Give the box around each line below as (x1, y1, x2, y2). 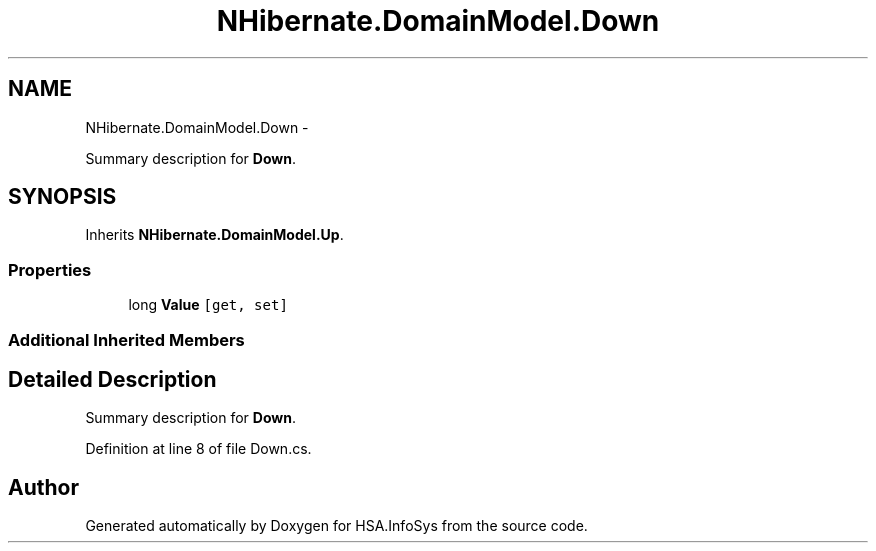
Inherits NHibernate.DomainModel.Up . (85, 226, 344, 244)
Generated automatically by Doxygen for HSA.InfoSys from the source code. (85, 517, 588, 535)
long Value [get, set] (128, 296, 288, 314)
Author (8, 474, 79, 500)
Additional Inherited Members (8, 329, 245, 350)
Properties (8, 259, 92, 280)
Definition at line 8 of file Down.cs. (85, 440, 312, 458)
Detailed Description (8, 366, 217, 392)
